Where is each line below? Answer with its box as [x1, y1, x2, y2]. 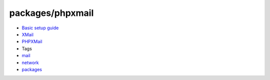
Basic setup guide [21, 25, 59, 31]
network [21, 60, 39, 66]
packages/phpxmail [9, 7, 94, 18]
